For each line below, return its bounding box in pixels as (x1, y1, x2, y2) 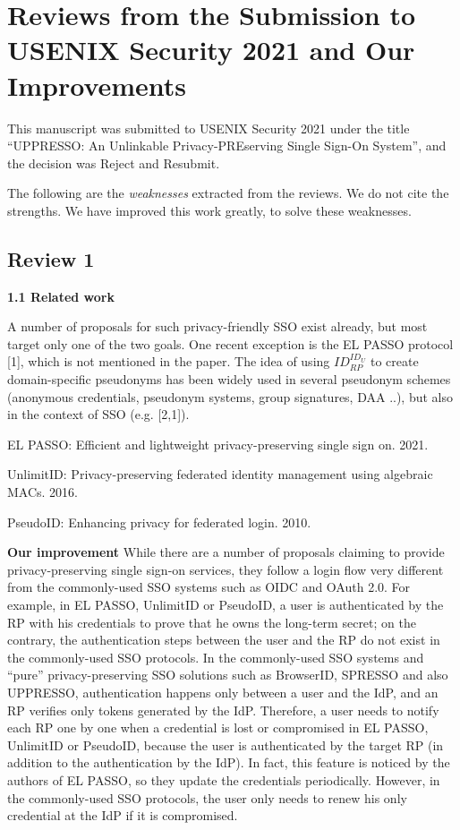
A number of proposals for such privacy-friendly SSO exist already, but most (7, 317, 428, 336)
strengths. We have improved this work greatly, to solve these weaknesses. (7, 201, 412, 219)
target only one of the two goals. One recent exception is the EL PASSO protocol (7, 334, 454, 353)
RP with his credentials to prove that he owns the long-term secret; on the (7, 612, 416, 631)
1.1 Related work (7, 287, 115, 305)
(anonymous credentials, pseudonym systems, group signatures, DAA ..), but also (7, 387, 454, 406)
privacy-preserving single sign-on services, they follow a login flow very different (7, 560, 444, 578)
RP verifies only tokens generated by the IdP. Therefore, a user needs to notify (7, 700, 439, 719)
